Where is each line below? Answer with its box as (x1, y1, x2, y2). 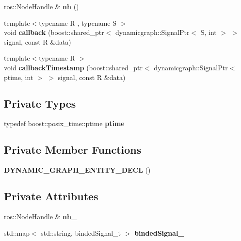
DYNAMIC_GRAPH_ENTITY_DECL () (4, 165, 151, 175)
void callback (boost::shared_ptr (4, 27, 104, 37)
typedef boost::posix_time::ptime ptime (4, 118, 125, 129)
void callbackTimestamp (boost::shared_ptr (4, 62, 143, 72)
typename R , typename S (39, 17, 116, 28)
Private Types (4, 96, 76, 111)
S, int (200, 27, 217, 37)
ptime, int (4, 72, 33, 82)
